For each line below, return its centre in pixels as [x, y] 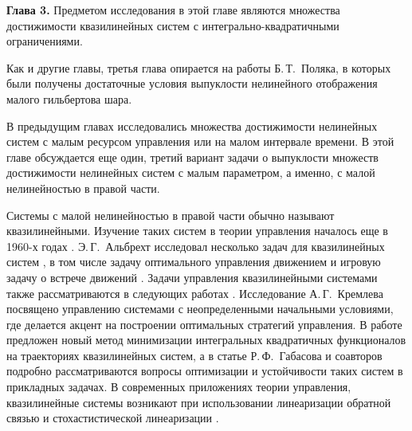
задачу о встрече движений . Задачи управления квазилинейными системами [192, 277]
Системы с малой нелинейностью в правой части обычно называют [171, 215]
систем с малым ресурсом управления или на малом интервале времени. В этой [200, 141]
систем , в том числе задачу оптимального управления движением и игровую [194, 262]
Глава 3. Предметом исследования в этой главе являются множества [173, 10]
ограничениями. [45, 41]
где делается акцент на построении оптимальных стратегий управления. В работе [204, 324]
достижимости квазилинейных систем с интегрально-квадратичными [173, 25]
